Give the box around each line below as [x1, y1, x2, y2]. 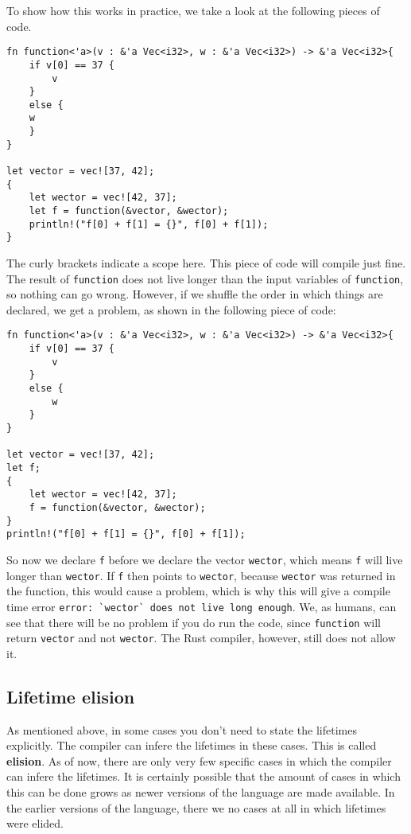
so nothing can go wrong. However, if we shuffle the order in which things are [6, 286, 383, 302]
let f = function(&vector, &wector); [29, 205, 229, 217]
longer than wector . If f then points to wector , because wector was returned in [6, 567, 396, 583]
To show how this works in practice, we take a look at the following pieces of [6, 2, 380, 18]
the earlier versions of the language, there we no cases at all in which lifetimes [6, 799, 386, 816]
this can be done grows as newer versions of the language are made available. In [6, 784, 395, 801]
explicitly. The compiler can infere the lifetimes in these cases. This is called [6, 737, 377, 754]
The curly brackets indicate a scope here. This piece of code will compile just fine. [6, 255, 406, 271]
